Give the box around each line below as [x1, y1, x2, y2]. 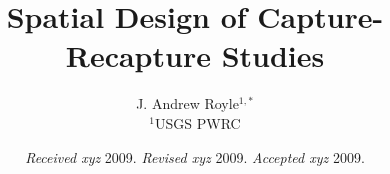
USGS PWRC [155, 112, 241, 133]
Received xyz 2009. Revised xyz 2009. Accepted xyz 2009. [25, 146, 365, 167]
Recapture [65, 35, 211, 76]
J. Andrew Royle [136, 93, 239, 114]
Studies [221, 35, 325, 76]
